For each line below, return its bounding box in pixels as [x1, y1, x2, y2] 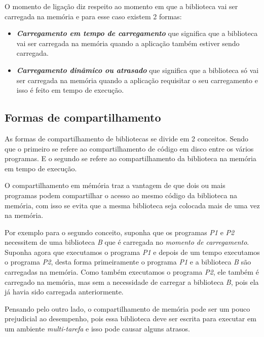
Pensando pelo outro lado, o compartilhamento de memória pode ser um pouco [5, 303, 250, 314]
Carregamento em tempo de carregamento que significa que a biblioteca [16, 28, 258, 39]
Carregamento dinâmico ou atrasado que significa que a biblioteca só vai [16, 64, 259, 75]
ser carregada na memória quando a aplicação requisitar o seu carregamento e [16, 74, 258, 85]
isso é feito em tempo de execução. [16, 85, 124, 95]
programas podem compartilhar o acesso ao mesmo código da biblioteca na [5, 190, 237, 200]
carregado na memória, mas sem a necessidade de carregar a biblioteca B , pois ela [5, 276, 259, 287]
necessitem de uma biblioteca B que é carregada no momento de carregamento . [5, 237, 249, 247]
